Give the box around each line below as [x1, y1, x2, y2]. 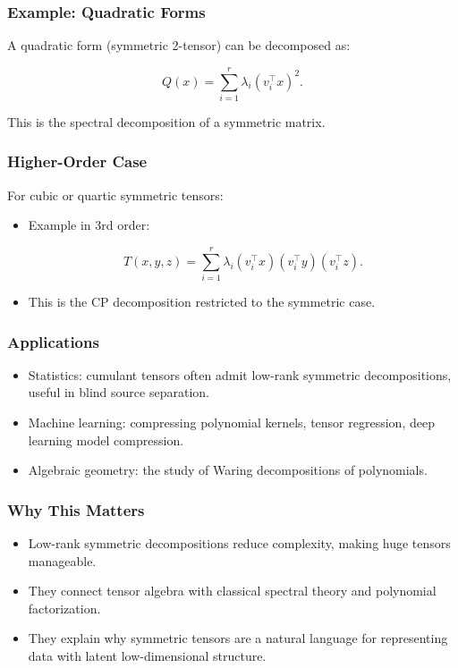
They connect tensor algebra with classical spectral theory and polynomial [28, 581, 437, 600]
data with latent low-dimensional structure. [28, 647, 267, 665]
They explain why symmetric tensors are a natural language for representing [28, 629, 448, 647]
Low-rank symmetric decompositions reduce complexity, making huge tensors [28, 534, 451, 553]
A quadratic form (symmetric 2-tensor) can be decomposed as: [7, 36, 351, 55]
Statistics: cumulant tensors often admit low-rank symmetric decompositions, [28, 365, 452, 384]
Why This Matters [7, 498, 145, 520]
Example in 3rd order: [28, 216, 150, 234]
